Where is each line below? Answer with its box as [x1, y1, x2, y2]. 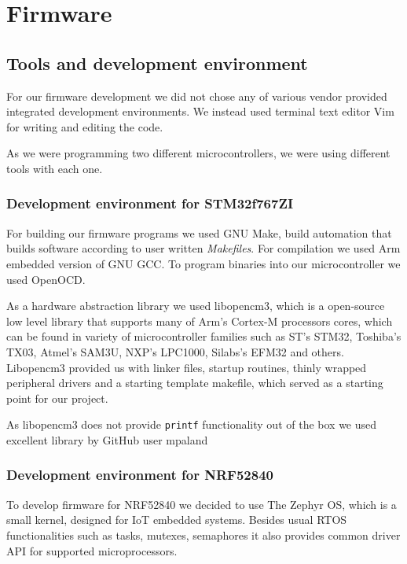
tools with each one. [6, 160, 103, 176]
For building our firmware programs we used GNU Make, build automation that [6, 224, 392, 241]
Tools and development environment [6, 50, 308, 75]
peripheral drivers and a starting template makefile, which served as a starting [6, 374, 383, 391]
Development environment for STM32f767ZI [6, 194, 294, 213]
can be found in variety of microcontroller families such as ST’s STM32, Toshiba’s [6, 328, 401, 345]
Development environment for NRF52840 [6, 465, 273, 485]
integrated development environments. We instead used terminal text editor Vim [6, 103, 394, 120]
